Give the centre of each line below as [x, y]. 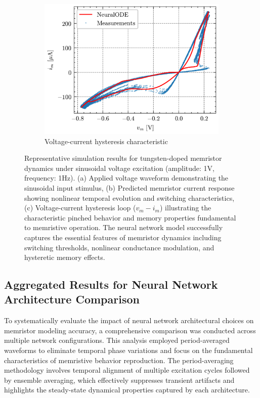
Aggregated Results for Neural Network [111, 284]
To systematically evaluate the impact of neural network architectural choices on [129, 320]
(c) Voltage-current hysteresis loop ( [80, 208]
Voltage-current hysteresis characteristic [106, 141]
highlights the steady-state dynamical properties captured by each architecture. [127, 390]
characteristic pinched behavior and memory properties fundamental [130, 217]
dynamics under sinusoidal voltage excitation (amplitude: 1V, [119, 168]
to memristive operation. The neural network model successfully [124, 227]
